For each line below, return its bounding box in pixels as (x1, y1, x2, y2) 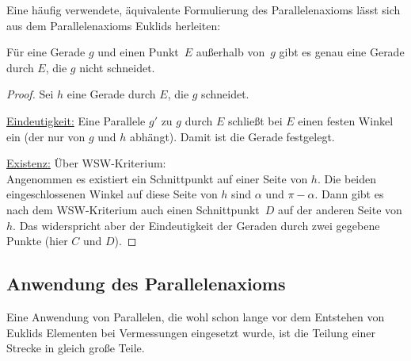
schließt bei (228, 112, 283, 129)
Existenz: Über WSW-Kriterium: (6, 155, 166, 171)
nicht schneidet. (79, 59, 155, 75)
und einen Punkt (97, 44, 179, 60)
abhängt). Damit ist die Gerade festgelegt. (130, 128, 335, 144)
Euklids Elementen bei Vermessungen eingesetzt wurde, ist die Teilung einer (6, 324, 375, 340)
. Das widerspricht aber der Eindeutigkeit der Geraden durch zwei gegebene (13, 217, 380, 233)
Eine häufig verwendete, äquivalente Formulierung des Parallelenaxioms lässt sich (6, 2, 401, 17)
